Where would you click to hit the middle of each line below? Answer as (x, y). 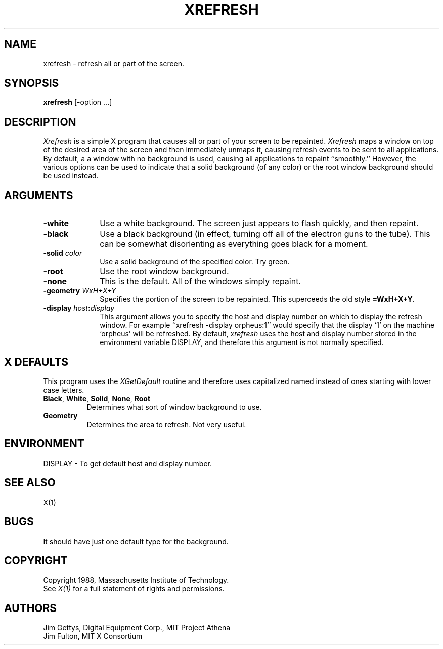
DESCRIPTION (40, 122)
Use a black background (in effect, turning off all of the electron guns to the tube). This (265, 234)
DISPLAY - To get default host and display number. (128, 463)
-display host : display (79, 308)
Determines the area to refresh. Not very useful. (166, 424)
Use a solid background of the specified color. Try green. (195, 262)
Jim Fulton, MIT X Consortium (93, 636)
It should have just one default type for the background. (136, 541)
